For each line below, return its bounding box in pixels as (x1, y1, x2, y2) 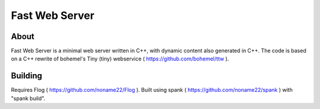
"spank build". (11, 95, 46, 102)
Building (11, 71, 43, 81)
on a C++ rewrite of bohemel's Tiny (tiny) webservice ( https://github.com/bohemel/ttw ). (11, 55, 229, 62)
